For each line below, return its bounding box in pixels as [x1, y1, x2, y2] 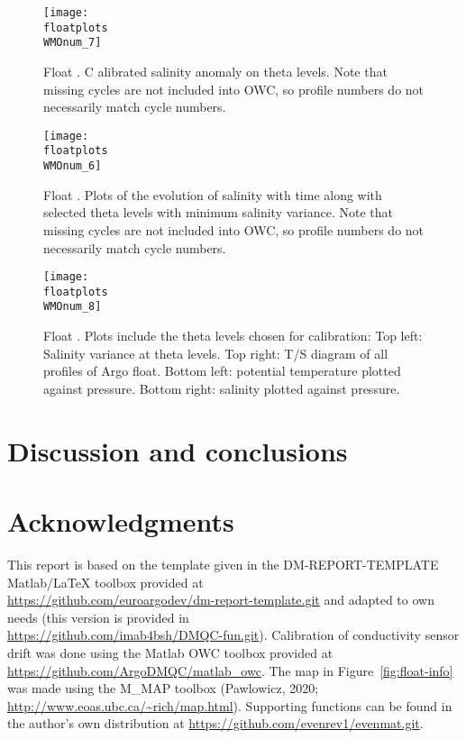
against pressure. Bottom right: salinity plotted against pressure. [43, 379, 400, 397]
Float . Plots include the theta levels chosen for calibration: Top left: [43, 326, 423, 345]
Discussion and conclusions [7, 432, 348, 469]
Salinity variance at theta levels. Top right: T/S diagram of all [43, 343, 388, 362]
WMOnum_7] [43, 36, 102, 50]
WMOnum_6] [43, 160, 102, 173]
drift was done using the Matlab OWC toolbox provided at [7, 643, 334, 661]
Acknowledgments [7, 503, 234, 539]
